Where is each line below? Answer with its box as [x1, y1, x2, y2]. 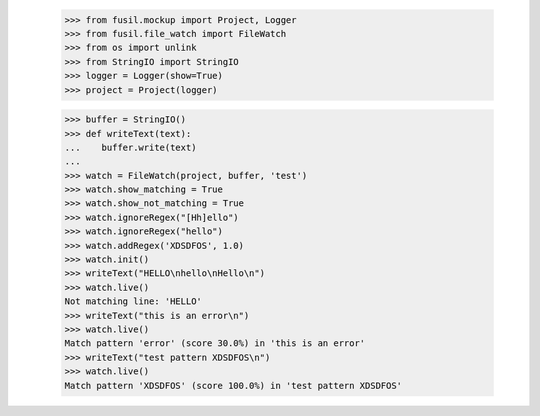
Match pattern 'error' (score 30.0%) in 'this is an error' [64, 338, 366, 349]
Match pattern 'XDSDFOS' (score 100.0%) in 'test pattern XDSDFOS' [64, 380, 403, 391]
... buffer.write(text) [64, 141, 197, 153]
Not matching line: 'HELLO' [64, 296, 202, 307]
